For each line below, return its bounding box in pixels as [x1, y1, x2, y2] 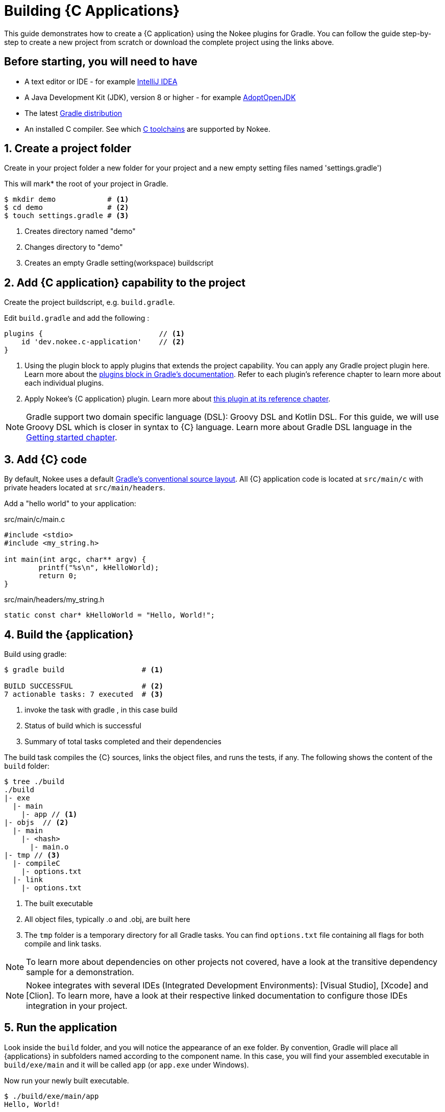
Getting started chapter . [26, 432, 117, 443]
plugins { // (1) [4, 329, 185, 338]
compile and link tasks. [24, 939, 102, 948]
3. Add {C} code [4, 453, 87, 466]
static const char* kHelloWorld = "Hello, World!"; [4, 611, 215, 620]
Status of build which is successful [24, 721, 141, 730]
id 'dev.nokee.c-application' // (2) [21, 338, 185, 346]
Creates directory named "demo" [24, 227, 136, 236]
